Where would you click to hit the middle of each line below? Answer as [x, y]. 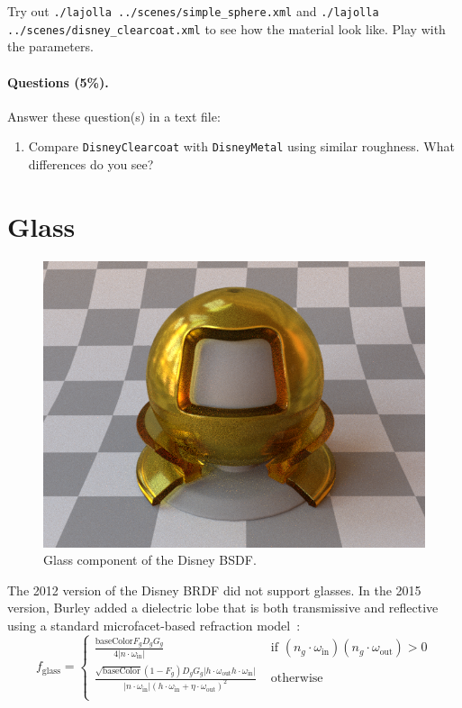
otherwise [297, 679]
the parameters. [50, 46]
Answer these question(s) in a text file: [114, 116]
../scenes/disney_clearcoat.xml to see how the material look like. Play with [226, 28]
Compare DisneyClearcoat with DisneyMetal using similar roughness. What [241, 146]
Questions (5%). [58, 82]
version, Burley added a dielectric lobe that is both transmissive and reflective [223, 608]
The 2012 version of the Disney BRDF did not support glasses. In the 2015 [214, 590]
